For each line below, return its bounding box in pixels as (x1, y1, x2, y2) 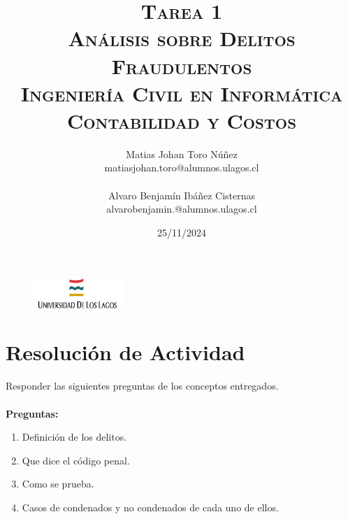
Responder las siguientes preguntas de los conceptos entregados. (6, 378, 279, 393)
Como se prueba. (22, 476, 94, 491)
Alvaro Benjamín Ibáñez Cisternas (108, 187, 256, 202)
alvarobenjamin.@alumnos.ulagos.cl (106, 201, 257, 216)
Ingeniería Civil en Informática (20, 78, 343, 107)
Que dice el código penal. (22, 453, 130, 467)
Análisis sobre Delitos (68, 24, 296, 52)
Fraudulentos (111, 51, 252, 80)
